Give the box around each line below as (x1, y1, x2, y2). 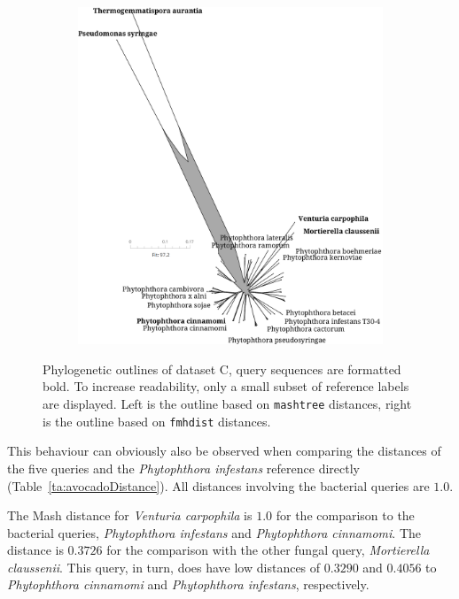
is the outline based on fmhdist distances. (43, 411, 271, 430)
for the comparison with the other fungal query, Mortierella (106, 541, 430, 559)
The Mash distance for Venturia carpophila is (7, 506, 253, 525)
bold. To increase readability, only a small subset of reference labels (43, 377, 409, 395)
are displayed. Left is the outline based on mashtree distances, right (43, 395, 412, 412)
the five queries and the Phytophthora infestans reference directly (7, 458, 360, 477)
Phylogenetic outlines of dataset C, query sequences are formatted (43, 359, 401, 378)
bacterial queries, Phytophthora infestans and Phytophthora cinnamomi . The (7, 523, 422, 541)
